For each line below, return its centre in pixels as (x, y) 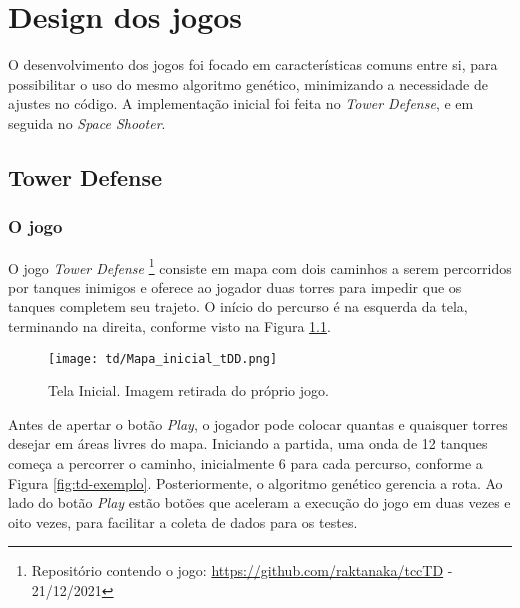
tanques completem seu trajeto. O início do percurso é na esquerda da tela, (238, 306)
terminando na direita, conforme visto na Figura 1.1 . (169, 325)
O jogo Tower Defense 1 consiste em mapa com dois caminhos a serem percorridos (260, 266)
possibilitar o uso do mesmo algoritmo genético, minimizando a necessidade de (248, 83)
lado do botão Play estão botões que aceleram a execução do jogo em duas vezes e (259, 502)
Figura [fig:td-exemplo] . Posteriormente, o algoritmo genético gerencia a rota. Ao (255, 482)
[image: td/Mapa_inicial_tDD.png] (163, 358)
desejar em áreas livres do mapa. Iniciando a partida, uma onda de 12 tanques (248, 443)
